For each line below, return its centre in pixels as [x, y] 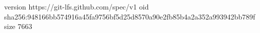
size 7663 [18, 26]
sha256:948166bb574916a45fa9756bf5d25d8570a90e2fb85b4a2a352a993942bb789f [130, 16]
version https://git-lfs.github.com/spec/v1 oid [77, 6]
